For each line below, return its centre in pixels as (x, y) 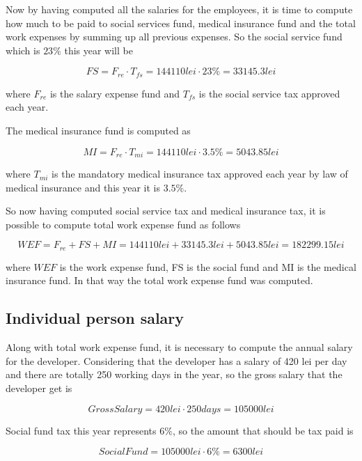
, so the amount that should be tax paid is (263, 430)
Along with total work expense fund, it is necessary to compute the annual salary (179, 347)
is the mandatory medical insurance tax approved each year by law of (200, 174)
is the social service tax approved (269, 93)
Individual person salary (95, 318)
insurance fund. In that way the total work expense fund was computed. (159, 280)
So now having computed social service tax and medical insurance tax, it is (166, 211)
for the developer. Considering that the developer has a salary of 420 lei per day (176, 360)
